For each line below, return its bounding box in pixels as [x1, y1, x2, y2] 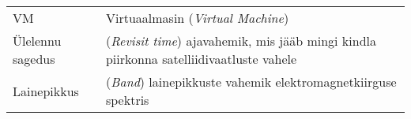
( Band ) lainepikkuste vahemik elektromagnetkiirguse [105, 73, 397, 91]
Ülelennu [13, 32, 62, 50]
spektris [105, 91, 149, 109]
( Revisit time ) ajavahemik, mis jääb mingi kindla [105, 32, 376, 50]
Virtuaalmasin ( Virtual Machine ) [105, 9, 289, 27]
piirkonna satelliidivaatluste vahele [105, 50, 297, 68]
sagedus [13, 50, 55, 68]
